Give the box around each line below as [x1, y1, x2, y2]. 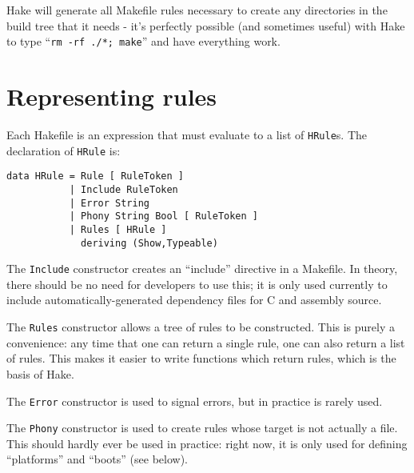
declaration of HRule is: [6, 142, 121, 158]
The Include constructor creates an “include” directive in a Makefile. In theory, [6, 260, 398, 277]
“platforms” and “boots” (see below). [6, 451, 188, 467]
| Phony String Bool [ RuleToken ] [69, 210, 258, 222]
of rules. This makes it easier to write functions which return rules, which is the [6, 350, 396, 367]
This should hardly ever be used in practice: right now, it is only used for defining [6, 435, 408, 451]
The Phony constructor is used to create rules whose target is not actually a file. [6, 419, 398, 436]
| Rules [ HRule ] [69, 223, 167, 235]
